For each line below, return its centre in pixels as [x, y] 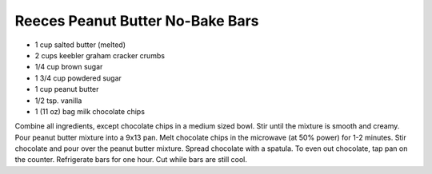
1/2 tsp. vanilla [58, 101]
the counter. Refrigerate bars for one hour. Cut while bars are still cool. [131, 160]
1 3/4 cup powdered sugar [78, 78]
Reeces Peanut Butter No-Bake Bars [137, 21]
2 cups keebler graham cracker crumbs [100, 55]
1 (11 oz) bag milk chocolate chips [90, 111]
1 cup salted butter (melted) [80, 45]
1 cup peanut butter [67, 89]
